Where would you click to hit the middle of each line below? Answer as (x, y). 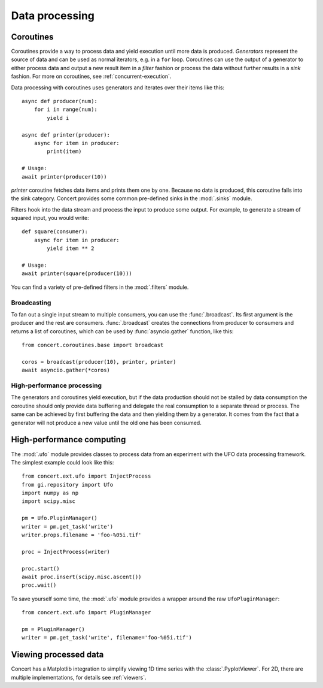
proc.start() (41, 568)
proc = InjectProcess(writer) (66, 552)
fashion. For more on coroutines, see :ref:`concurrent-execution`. (91, 76)
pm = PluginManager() (53, 629)
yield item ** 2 (71, 248)
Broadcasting (31, 303)
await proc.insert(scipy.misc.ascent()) (82, 577)
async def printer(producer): (66, 135)
